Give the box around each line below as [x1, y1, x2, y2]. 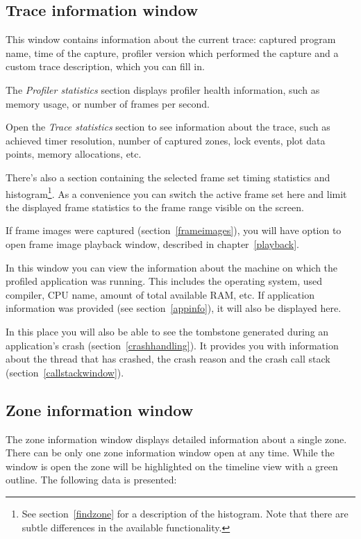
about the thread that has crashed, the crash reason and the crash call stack [6, 351, 330, 366]
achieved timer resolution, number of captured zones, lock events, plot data [6, 133, 326, 147]
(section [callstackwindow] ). [6, 365, 124, 379]
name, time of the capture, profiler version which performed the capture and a [6, 45, 339, 60]
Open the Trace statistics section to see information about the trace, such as [6, 119, 330, 134]
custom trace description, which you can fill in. [6, 59, 205, 74]
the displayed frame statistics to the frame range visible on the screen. [6, 199, 304, 214]
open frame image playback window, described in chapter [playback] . [6, 236, 299, 251]
